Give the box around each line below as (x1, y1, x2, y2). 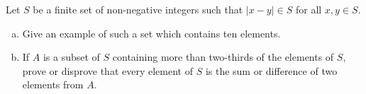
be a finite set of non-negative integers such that (33, 2, 243, 16)
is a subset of (43, 49, 100, 64)
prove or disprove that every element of (22, 63, 193, 78)
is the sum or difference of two (205, 63, 338, 78)
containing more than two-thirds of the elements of (112, 49, 334, 64)
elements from (22, 77, 84, 92)
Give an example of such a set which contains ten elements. (22, 25, 281, 40)
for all (295, 2, 322, 16)
